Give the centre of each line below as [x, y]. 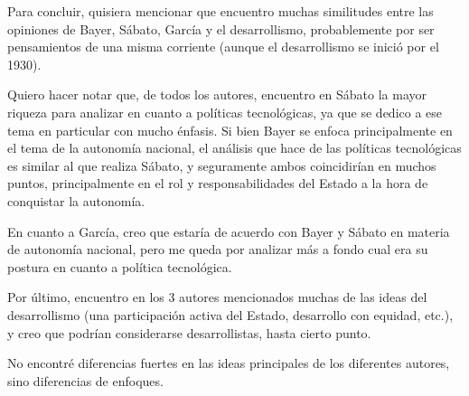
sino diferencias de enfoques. [85, 380]
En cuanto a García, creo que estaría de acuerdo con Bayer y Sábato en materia [229, 231]
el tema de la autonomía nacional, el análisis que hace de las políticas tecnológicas [234, 148]
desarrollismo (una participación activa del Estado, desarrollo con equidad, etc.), [230, 314]
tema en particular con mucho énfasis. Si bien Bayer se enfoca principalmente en [230, 130]
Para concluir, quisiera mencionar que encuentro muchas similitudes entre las [220, 11]
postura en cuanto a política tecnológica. [120, 266]
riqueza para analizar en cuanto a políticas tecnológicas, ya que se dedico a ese [225, 112]
